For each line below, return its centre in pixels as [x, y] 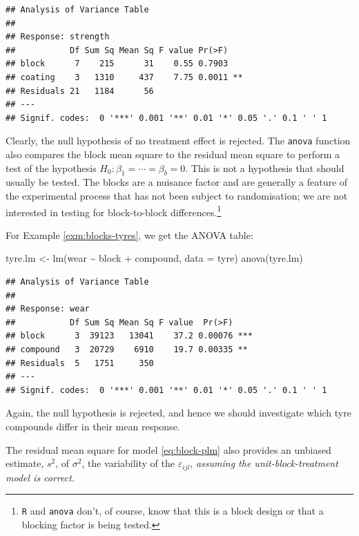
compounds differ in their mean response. [93, 426]
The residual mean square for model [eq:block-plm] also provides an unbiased [168, 449]
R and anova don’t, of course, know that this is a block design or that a [173, 511]
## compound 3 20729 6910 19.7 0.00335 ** [127, 349]
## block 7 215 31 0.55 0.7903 [117, 64]
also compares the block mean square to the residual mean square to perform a [173, 154]
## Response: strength [58, 37]
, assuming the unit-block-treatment [264, 463]
